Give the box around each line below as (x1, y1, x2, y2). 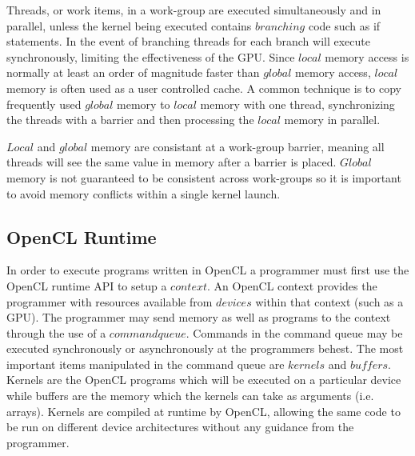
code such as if (308, 17, 381, 34)
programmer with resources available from (6, 293, 213, 310)
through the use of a (6, 324, 106, 341)
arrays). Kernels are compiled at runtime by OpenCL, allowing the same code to (6, 402, 401, 419)
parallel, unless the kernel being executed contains (6, 17, 252, 34)
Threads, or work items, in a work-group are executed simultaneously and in (6, 2, 381, 18)
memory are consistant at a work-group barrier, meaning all (90, 138, 385, 154)
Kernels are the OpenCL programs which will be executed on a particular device (6, 371, 401, 388)
